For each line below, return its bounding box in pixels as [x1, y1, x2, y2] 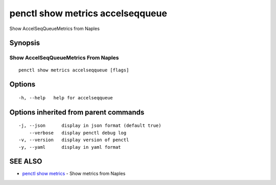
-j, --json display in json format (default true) [18, 123, 162, 128]
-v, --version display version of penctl [18, 137, 129, 143]
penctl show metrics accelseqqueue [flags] [18, 67, 129, 73]
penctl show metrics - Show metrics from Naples [22, 171, 126, 177]
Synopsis [9, 39, 40, 47]
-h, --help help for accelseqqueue [18, 95, 113, 100]
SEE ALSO [9, 157, 42, 166]
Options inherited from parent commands [9, 108, 145, 117]
